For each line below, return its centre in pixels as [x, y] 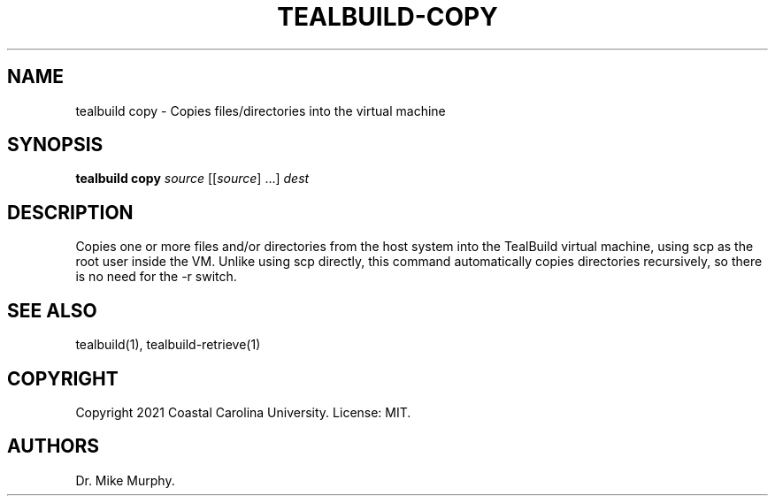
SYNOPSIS [55, 145]
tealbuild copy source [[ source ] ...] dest [192, 179]
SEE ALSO [52, 310]
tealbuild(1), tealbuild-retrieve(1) [168, 345]
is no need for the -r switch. [156, 277]
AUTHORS [54, 446]
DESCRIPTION [70, 212]
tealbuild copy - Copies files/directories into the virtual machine [261, 111]
